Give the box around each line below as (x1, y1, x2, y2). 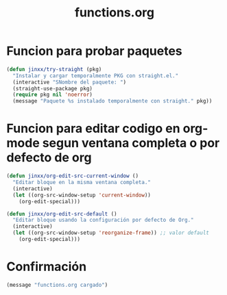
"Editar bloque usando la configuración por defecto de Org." (12, 217, 194, 224)
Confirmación (6, 259, 87, 274)
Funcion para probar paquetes (6, 43, 182, 59)
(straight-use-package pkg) (12, 85, 93, 92)
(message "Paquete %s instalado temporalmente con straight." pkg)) (12, 98, 213, 105)
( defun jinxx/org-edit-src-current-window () (6, 172, 139, 179)
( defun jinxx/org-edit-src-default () (6, 210, 117, 217)
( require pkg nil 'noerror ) (12, 91, 93, 99)
